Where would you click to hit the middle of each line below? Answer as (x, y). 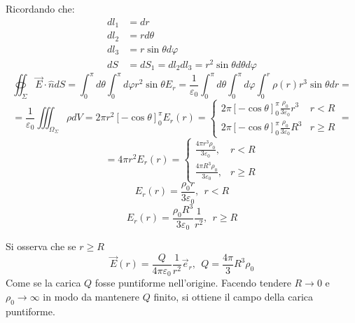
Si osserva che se (41, 246)
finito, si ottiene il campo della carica (234, 296)
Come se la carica (43, 283)
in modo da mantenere (91, 296)
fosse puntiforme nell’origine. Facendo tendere (193, 283)
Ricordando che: (40, 8)
